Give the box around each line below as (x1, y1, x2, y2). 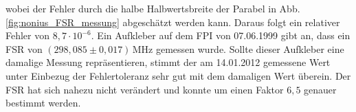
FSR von (5, 41, 43, 56)
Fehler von (5, 28, 50, 43)
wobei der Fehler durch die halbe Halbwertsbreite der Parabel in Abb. (5, 1, 300, 15)
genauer (304, 82, 337, 96)
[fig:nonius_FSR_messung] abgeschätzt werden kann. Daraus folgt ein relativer (5, 14, 340, 29)
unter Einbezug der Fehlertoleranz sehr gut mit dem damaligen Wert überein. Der (5, 68, 351, 82)
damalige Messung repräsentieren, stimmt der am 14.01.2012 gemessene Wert (5, 55, 331, 69)
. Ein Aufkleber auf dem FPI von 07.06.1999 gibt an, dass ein (91, 28, 351, 43)
